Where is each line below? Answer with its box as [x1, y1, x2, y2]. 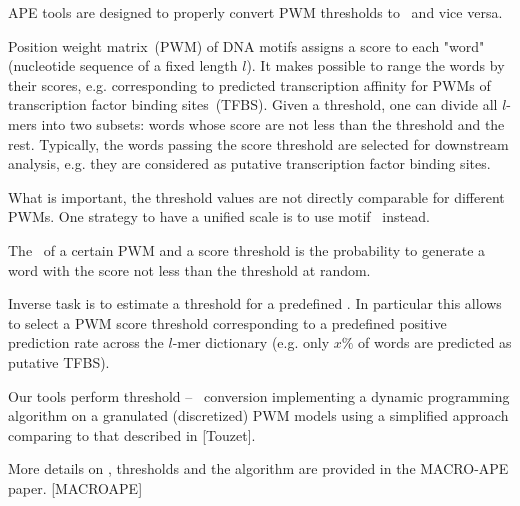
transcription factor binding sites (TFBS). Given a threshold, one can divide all [8, 94, 498, 115]
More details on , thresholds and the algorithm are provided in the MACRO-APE [8, 458, 509, 479]
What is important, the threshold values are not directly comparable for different [8, 186, 505, 207]
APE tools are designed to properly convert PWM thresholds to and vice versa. [8, 2, 503, 22]
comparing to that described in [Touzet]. [8, 424, 256, 445]
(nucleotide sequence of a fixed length [8, 55, 238, 76]
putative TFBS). [8, 351, 110, 372]
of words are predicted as [358, 332, 512, 353]
